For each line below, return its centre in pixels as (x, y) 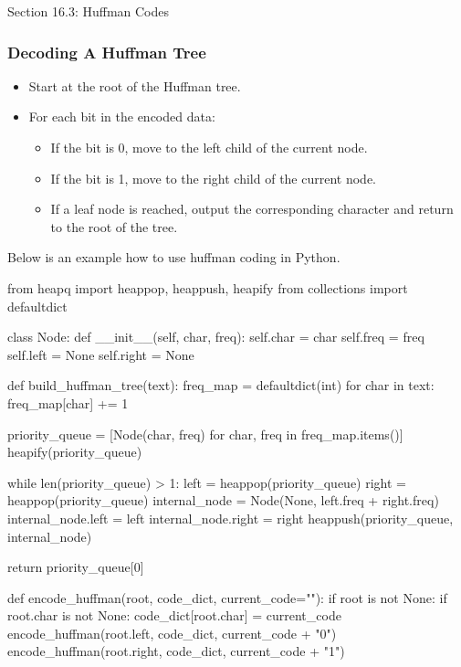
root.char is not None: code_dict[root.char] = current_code (174, 615)
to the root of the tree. (114, 226)
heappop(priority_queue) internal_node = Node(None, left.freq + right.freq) (223, 500)
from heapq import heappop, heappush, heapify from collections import (208, 287)
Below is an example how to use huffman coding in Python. (174, 257)
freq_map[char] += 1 (68, 402)
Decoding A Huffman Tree (107, 52)
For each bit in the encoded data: (122, 116)
